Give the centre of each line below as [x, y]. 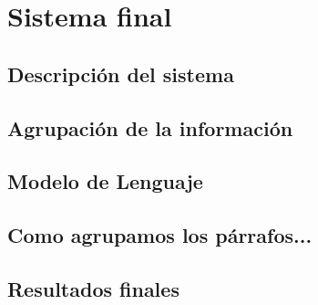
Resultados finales [93, 288]
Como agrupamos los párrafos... [160, 235]
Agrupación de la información [150, 127]
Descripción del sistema [121, 74]
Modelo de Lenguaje [105, 181]
